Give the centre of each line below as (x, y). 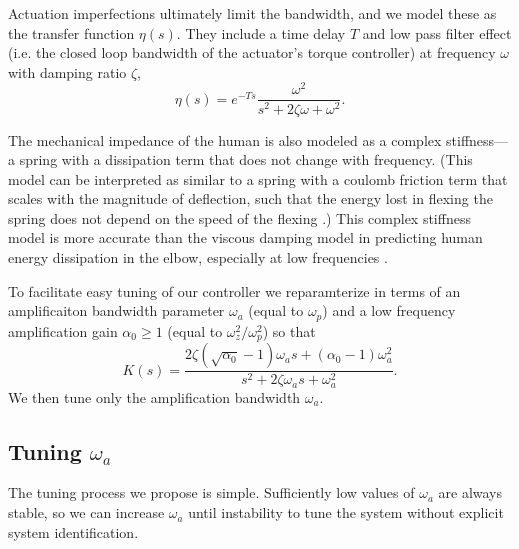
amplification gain (63, 330)
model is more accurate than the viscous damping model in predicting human (245, 237)
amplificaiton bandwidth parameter (116, 310)
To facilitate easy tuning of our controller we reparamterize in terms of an (234, 290)
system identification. (73, 531)
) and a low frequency (389, 310)
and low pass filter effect (437, 32)
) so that (289, 330)
